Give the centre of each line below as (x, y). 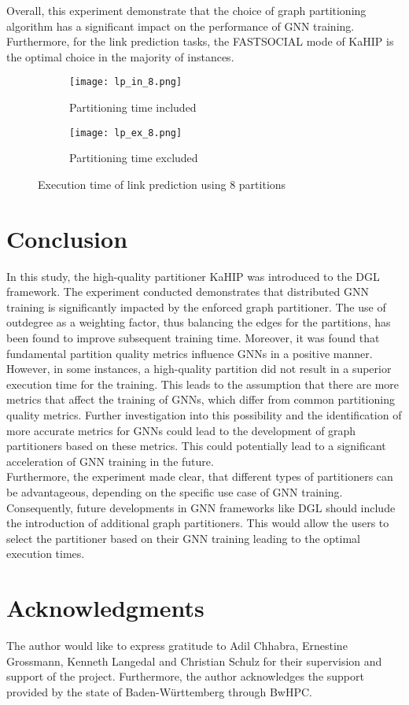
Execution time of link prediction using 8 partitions (162, 184)
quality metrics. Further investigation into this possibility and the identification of (204, 414)
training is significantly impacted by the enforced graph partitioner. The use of (196, 306)
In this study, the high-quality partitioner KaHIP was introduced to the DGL (193, 276)
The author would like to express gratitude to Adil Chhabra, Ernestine (177, 645)
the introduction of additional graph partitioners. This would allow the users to (198, 523)
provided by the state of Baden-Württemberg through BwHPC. (159, 691)
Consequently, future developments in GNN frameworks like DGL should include (201, 507)
